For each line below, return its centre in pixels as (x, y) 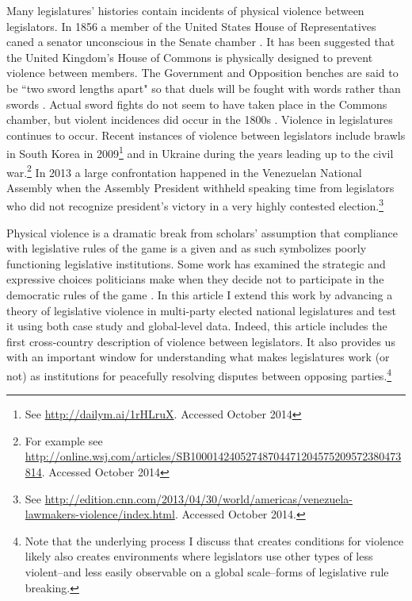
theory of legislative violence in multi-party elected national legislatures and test (201, 310)
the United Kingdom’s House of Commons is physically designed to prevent (190, 57)
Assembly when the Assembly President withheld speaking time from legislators (200, 187)
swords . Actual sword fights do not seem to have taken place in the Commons (197, 104)
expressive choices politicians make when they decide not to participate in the (195, 279)
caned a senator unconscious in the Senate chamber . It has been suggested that (201, 42)
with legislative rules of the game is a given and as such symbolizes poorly (187, 248)
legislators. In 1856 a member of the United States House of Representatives (191, 26)
